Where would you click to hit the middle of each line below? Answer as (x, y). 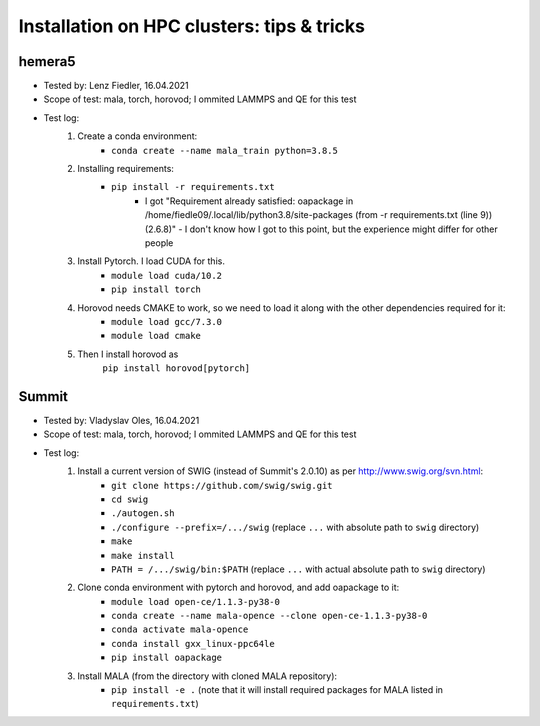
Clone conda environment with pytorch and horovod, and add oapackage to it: (238, 587)
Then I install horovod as (128, 354)
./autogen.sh (143, 513)
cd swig (130, 499)
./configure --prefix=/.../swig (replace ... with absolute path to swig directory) (295, 527)
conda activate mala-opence (180, 629)
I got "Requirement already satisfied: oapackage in (249, 201)
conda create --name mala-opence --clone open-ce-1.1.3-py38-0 (269, 616)
